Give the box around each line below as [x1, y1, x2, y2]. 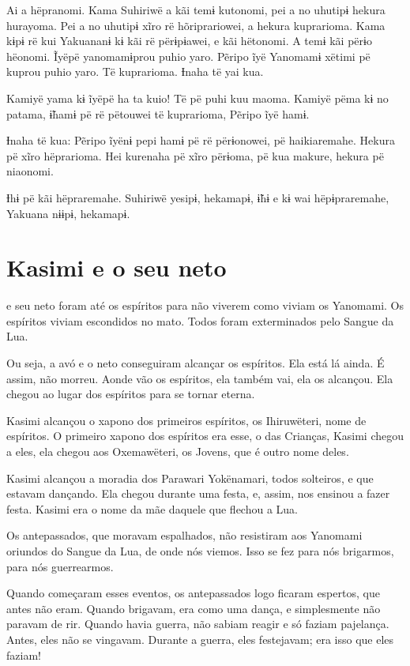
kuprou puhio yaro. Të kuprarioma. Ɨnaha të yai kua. [6, 63, 264, 80]
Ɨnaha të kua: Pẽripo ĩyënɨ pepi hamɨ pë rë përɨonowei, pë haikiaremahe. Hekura [6, 132, 395, 149]
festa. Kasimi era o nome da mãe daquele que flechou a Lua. [6, 500, 299, 517]
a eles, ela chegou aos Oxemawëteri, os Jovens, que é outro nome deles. [6, 443, 349, 459]
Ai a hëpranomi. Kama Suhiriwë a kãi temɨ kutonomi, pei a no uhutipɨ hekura [6, 2, 386, 17]
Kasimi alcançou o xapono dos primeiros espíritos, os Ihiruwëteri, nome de [6, 412, 367, 428]
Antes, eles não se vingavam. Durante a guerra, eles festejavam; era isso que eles [6, 630, 394, 647]
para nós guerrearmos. [6, 558, 114, 574]
